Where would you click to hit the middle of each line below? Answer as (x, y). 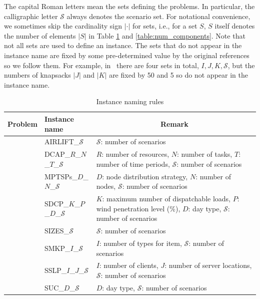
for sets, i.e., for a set (165, 26)
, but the (241, 65)
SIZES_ (57, 231)
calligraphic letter (31, 16)
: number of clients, (129, 265)
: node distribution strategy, (145, 176)
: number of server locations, (208, 265)
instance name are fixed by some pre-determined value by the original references (127, 55)
